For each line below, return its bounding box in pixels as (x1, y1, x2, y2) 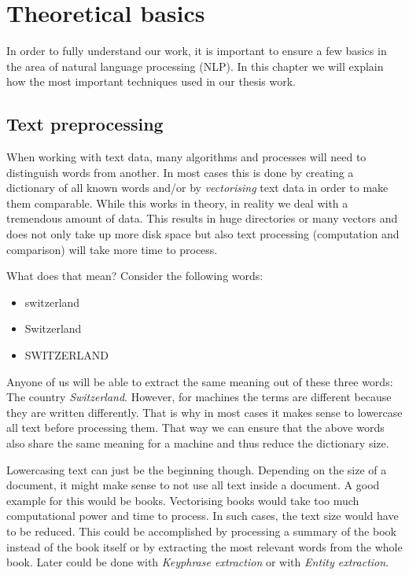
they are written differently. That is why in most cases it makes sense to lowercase (6, 404, 403, 420)
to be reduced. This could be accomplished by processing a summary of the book (6, 522, 396, 539)
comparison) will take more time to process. (6, 241, 218, 257)
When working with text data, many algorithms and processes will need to (6, 149, 367, 165)
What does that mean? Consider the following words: (6, 267, 263, 284)
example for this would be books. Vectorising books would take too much (6, 492, 359, 508)
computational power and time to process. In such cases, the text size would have (6, 507, 399, 524)
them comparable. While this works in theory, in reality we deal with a (6, 194, 348, 211)
